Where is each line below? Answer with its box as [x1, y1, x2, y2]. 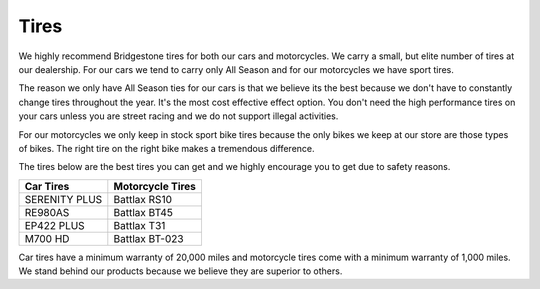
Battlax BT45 [113, 205, 174, 219]
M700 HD [24, 231, 70, 245]
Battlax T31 [113, 218, 166, 232]
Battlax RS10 [113, 192, 172, 206]
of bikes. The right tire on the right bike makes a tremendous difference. [18, 142, 315, 154]
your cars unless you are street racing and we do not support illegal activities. [18, 110, 339, 122]
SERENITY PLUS [24, 192, 103, 206]
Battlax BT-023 [113, 231, 184, 245]
